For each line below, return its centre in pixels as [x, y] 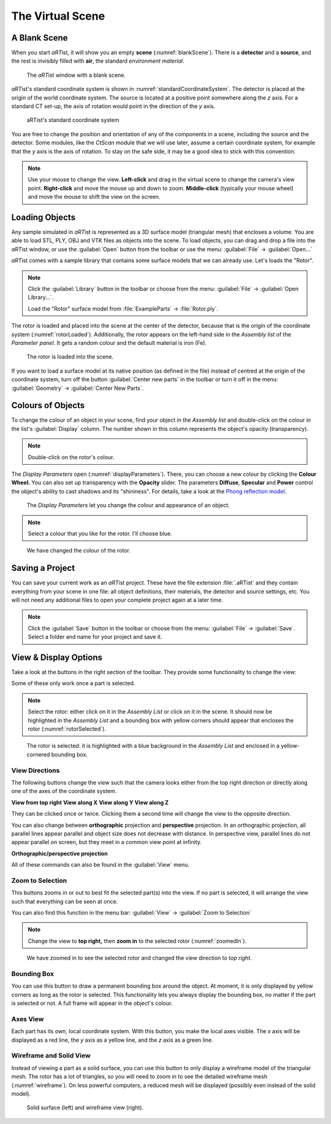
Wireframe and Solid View [51, 1056]
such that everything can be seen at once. [65, 901]
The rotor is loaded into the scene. [70, 357]
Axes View [28, 1019]
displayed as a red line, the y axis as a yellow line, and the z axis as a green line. [112, 1040]
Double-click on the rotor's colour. [71, 457]
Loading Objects [44, 217]
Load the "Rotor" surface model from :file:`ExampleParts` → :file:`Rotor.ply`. [123, 308]
